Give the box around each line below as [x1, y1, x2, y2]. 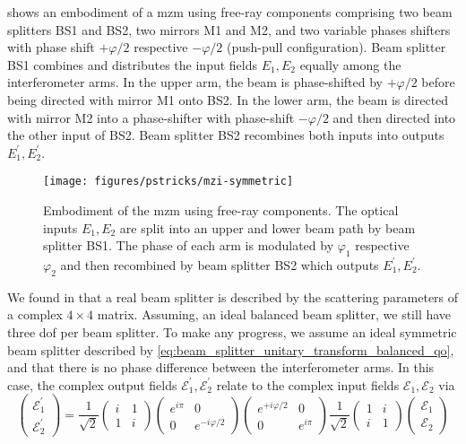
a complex [7, 305, 63, 324]
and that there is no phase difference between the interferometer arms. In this [7, 358, 435, 377]
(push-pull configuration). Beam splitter [226, 38, 446, 57]
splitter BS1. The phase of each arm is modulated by [43, 236, 334, 255]
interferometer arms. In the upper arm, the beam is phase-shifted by [7, 73, 383, 91]
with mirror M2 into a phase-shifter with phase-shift [7, 108, 295, 126]
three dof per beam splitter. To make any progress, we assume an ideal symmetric [7, 322, 457, 341]
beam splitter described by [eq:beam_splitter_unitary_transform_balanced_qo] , [7, 340, 454, 359]
